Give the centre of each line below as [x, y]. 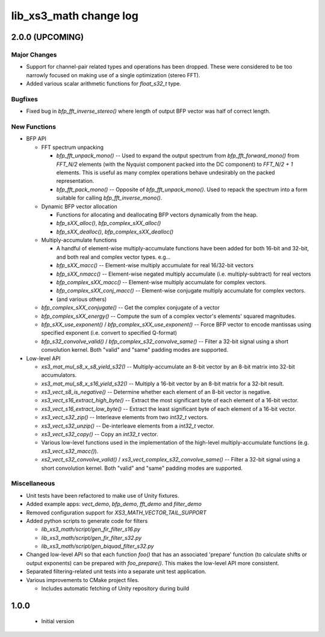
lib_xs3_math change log [75, 16]
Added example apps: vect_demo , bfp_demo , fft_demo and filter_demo [114, 504]
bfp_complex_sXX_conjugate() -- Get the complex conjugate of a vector [130, 308]
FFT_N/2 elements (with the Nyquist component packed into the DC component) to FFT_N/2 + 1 [175, 164]
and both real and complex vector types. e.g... [113, 257]
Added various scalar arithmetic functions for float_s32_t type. [104, 84]
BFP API [36, 139]
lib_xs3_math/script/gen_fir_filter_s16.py [91, 529]
